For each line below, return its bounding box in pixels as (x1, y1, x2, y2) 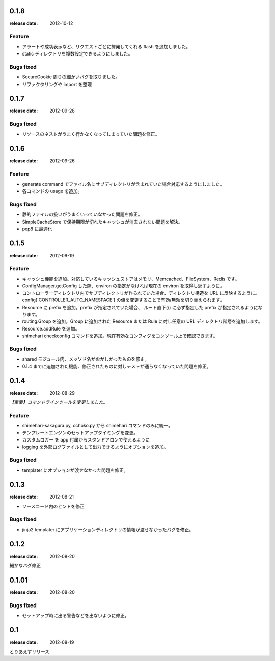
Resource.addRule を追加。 (22, 325, 80, 332)
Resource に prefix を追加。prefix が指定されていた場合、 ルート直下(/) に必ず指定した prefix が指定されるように (22, 304, 258, 310)
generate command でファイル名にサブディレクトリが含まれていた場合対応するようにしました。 (22, 181, 225, 187)
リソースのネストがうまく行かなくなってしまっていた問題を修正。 (22, 131, 160, 137)
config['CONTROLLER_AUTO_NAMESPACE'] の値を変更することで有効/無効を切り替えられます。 (22, 297, 225, 303)
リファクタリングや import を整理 (22, 81, 92, 87)
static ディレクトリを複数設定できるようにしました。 (22, 51, 133, 57)
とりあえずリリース (9, 648, 50, 654)
